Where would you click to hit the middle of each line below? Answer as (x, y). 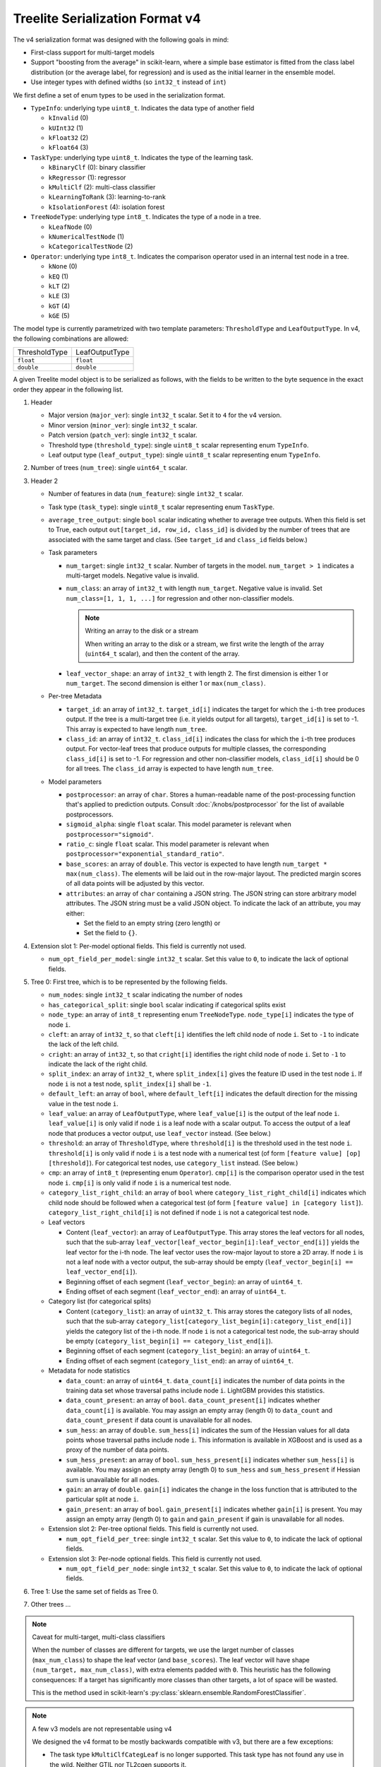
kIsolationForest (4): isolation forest (107, 207)
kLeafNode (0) (70, 227)
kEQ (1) (59, 276)
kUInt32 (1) (66, 128)
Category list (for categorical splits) (100, 1301)
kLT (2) (59, 286)
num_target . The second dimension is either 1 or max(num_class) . (166, 683)
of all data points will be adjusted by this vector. (135, 883)
